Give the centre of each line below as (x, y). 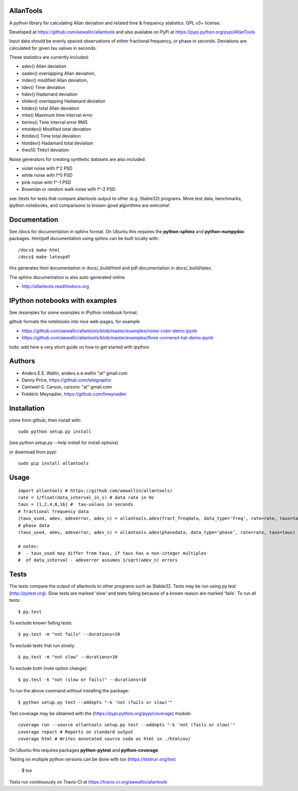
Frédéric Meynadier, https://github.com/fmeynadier (74, 394)
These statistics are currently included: (49, 57)
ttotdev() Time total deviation (51, 136)
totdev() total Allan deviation (50, 108)
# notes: (29, 546)
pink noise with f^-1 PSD (46, 182)
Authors (22, 361)
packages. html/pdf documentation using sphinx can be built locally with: (84, 239)
